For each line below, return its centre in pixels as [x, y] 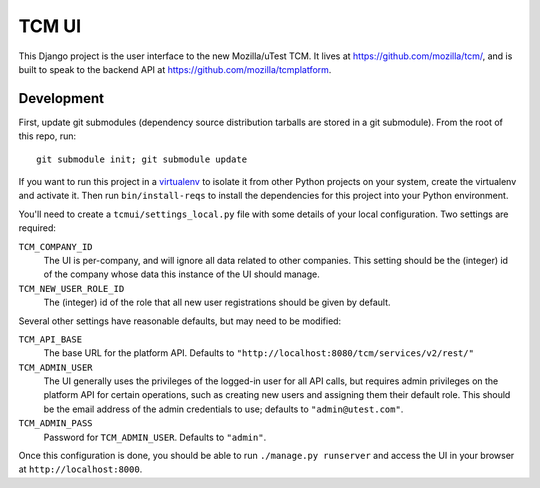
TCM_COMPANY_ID [56, 246]
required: [37, 228]
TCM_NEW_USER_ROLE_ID [71, 288]
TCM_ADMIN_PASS [56, 423]
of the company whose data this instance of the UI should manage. [181, 274]
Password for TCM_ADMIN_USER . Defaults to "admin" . [155, 437]
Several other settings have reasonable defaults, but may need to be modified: [180, 321]
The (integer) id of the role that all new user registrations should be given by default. [217, 302]
